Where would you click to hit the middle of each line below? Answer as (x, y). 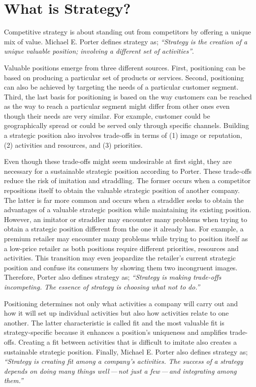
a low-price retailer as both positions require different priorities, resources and (121, 248)
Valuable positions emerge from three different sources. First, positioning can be (125, 67)
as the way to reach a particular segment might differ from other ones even (117, 106)
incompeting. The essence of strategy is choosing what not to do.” (102, 286)
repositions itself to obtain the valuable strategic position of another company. (122, 190)
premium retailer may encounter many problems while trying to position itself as (126, 238)
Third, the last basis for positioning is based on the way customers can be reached (128, 96)
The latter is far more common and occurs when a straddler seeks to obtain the (124, 200)
